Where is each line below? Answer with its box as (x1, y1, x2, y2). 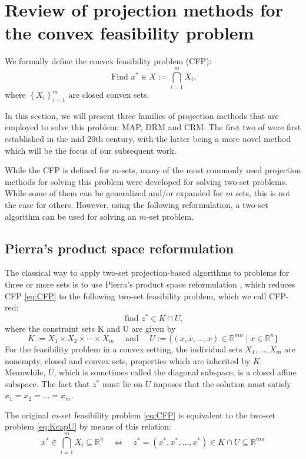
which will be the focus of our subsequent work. (5, 144, 177, 156)
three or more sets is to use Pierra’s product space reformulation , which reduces (5, 278, 295, 290)
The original (5, 408, 49, 421)
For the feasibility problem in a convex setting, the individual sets (5, 342, 242, 355)
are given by (131, 322, 176, 334)
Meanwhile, (5, 366, 46, 378)
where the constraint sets (5, 322, 95, 334)
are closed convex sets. (68, 88, 149, 101)
